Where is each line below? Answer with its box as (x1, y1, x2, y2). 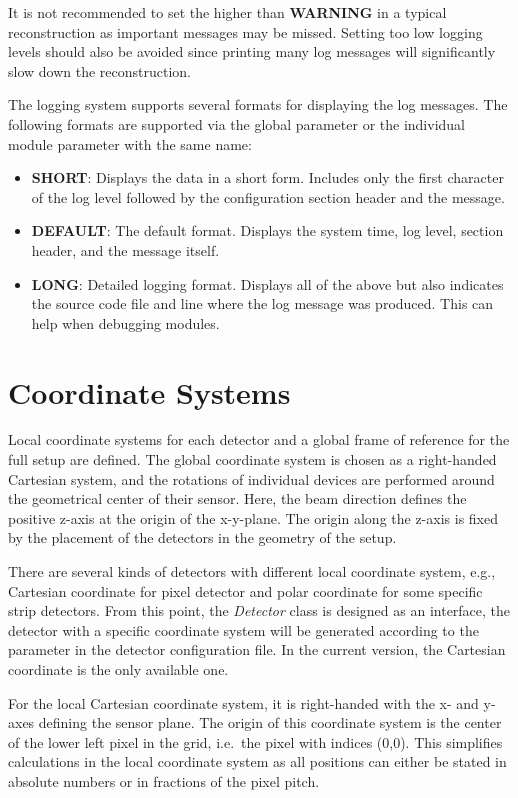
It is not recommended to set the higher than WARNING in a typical (8, 2, 447, 22)
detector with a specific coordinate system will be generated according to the (8, 619, 479, 640)
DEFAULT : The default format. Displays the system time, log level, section (31, 220, 504, 241)
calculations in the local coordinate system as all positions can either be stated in (8, 751, 507, 772)
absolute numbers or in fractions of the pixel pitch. (8, 770, 320, 791)
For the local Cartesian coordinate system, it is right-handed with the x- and (8, 692, 479, 713)
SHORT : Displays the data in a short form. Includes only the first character (31, 167, 504, 188)
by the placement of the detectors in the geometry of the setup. (8, 527, 397, 548)
